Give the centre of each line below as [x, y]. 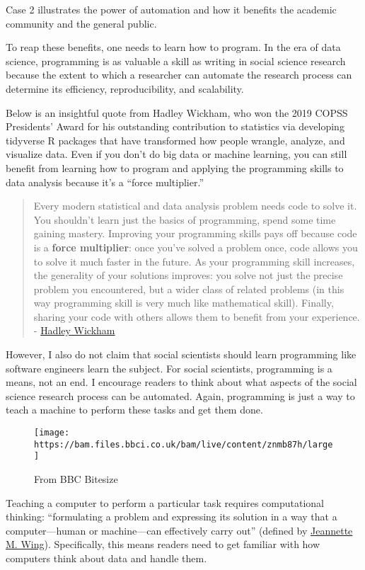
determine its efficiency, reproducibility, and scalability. [125, 88]
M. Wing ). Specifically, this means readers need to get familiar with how [163, 544]
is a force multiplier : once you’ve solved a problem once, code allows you [196, 247]
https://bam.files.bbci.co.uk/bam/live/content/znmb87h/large [184, 444]
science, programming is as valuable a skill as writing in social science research [176, 61]
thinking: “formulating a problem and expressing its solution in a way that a [172, 517]
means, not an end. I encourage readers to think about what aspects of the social [181, 382]
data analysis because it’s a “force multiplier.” [105, 182]
